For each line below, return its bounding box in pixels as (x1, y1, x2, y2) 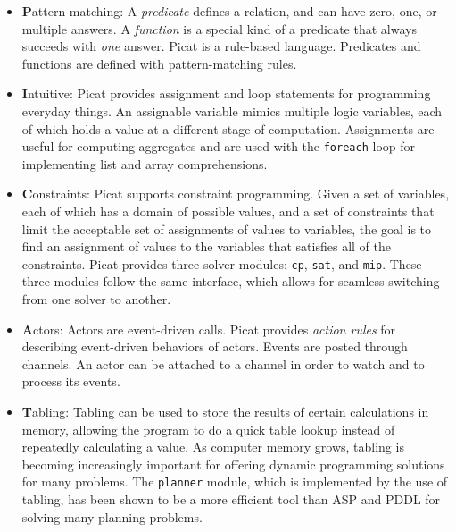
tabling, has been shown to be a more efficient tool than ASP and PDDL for (21, 490, 441, 509)
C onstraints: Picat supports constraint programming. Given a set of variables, (21, 184, 450, 203)
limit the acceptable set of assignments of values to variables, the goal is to (21, 219, 432, 238)
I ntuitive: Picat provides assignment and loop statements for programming (21, 84, 431, 103)
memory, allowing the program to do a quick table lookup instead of (21, 419, 395, 438)
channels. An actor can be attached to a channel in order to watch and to (21, 354, 425, 373)
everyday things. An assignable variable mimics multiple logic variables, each (21, 101, 443, 120)
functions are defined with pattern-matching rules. (21, 54, 297, 72)
